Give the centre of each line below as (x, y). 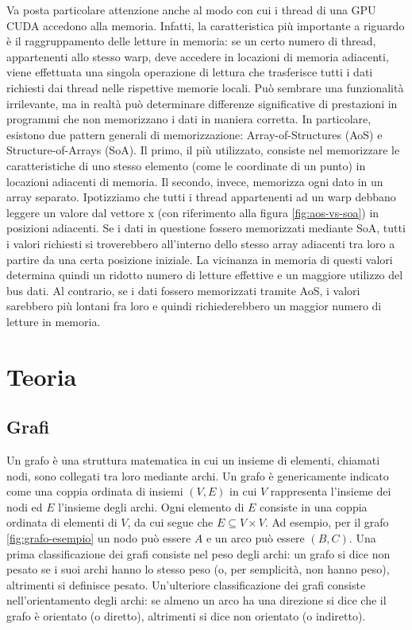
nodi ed (25, 506)
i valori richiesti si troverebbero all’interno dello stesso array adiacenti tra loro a (201, 243)
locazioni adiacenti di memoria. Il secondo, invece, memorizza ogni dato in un (195, 181)
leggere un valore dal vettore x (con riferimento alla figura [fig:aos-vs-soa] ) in (193, 212)
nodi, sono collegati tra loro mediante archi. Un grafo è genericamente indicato (198, 475)
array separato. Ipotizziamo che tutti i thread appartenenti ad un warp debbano (201, 197)
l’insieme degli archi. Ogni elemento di (151, 506)
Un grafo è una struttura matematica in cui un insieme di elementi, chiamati (193, 460)
